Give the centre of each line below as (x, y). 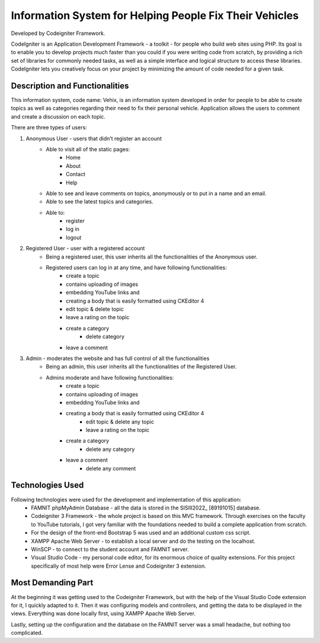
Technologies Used (47, 486)
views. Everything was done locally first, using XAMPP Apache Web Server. (103, 613)
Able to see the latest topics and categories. (100, 202)
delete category (105, 337)
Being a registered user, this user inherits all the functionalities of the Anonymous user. (152, 257)
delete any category (111, 449)
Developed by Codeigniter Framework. (58, 33)
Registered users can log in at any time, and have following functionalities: (137, 268)
